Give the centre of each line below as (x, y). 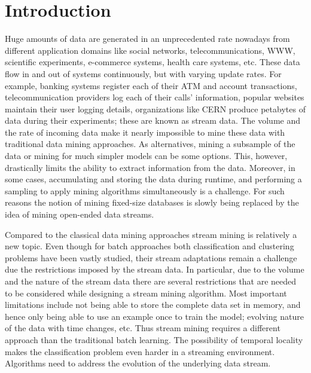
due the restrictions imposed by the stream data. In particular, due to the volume (155, 269)
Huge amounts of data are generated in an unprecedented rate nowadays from (147, 39)
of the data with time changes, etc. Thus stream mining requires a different (143, 328)
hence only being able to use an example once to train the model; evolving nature (154, 316)
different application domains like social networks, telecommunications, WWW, (150, 50)
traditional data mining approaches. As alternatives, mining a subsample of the (150, 144)
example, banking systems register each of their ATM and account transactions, (151, 85)
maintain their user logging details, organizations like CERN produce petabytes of (155, 108)
